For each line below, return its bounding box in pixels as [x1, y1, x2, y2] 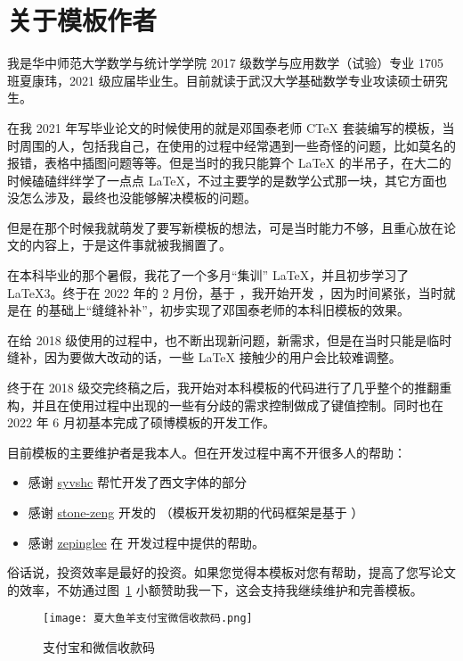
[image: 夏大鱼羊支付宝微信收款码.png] [43, 612, 253, 625]
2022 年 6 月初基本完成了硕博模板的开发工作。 [7, 413, 275, 432]
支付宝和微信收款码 [43, 638, 155, 657]
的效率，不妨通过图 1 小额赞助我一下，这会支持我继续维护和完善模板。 [7, 580, 423, 599]
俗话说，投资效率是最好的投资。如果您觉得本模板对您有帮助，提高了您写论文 [7, 563, 456, 582]
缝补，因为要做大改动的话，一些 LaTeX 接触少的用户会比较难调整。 [7, 348, 402, 367]
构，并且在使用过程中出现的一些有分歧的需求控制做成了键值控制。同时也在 [7, 395, 443, 414]
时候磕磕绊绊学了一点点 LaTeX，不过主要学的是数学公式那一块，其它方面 [7, 170, 435, 189]
